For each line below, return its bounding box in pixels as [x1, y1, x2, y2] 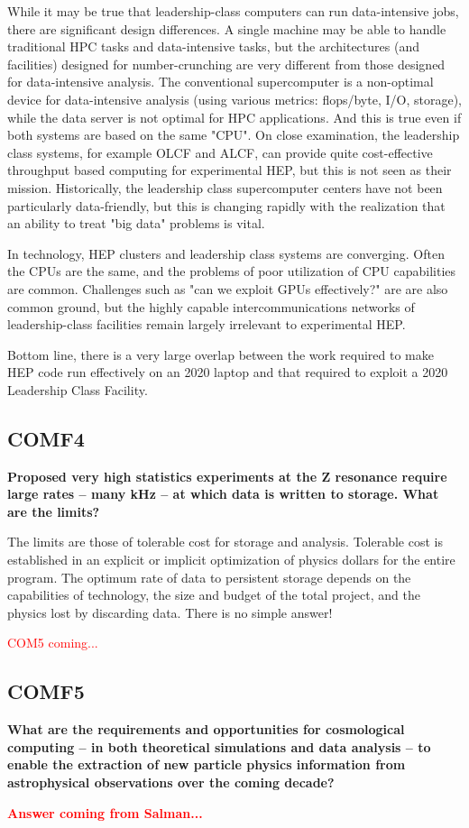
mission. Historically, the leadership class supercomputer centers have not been [7, 178, 443, 197]
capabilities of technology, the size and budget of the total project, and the [7, 585, 420, 604]
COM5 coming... [7, 633, 98, 652]
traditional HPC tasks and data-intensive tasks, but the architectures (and [7, 37, 419, 56]
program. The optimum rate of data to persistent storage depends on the [7, 567, 411, 586]
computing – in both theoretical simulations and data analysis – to [7, 737, 431, 756]
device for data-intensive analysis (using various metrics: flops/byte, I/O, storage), [7, 89, 462, 108]
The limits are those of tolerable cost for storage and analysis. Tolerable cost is [7, 532, 443, 551]
